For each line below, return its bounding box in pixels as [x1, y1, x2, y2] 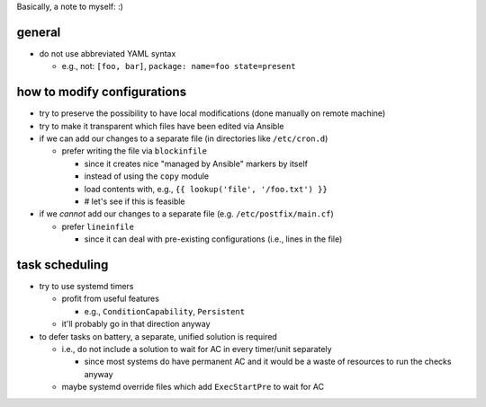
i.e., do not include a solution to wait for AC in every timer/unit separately [61, 343, 332, 354]
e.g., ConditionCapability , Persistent [84, 305, 246, 316]
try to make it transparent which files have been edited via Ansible [39, 120, 284, 131]
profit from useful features [61, 293, 159, 305]
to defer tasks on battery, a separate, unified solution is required [39, 331, 278, 341]
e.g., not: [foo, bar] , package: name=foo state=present [61, 61, 296, 72]
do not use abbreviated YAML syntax [39, 48, 176, 58]
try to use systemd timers [39, 281, 134, 292]
